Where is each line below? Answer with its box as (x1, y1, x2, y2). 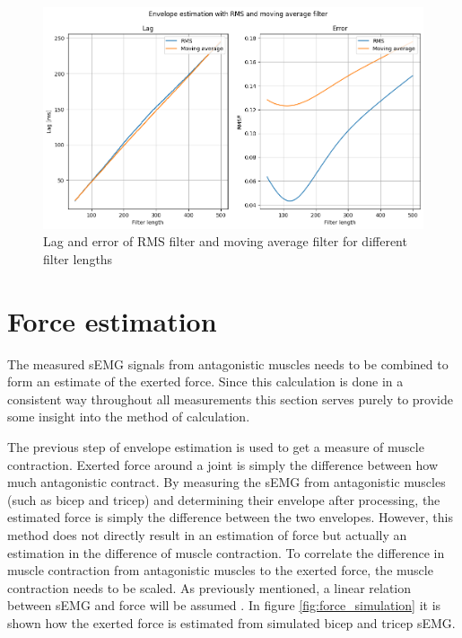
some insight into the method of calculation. (7, 407, 250, 426)
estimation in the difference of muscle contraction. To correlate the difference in (7, 543, 445, 562)
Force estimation (7, 302, 217, 339)
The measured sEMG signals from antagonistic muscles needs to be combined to (7, 354, 449, 373)
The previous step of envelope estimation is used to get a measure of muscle (7, 438, 424, 456)
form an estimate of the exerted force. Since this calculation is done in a (7, 372, 404, 391)
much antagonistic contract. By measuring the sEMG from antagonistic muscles (7, 473, 446, 492)
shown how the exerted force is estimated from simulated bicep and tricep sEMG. (7, 614, 456, 633)
